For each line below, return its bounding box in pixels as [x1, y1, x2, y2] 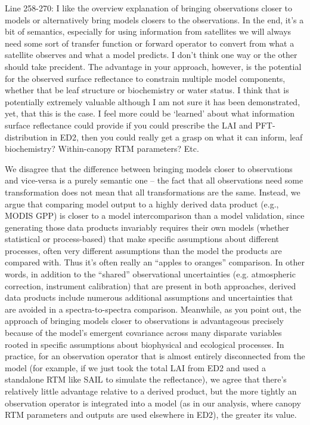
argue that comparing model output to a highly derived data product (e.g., [5, 197, 279, 210]
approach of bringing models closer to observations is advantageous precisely [5, 314, 284, 327]
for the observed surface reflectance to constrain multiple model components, [5, 72, 286, 84]
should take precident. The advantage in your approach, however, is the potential [5, 60, 302, 72]
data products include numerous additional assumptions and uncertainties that [5, 291, 293, 304]
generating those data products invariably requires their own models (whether [5, 221, 289, 233]
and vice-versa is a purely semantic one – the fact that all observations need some [5, 174, 303, 186]
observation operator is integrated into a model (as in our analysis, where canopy [5, 396, 301, 409]
